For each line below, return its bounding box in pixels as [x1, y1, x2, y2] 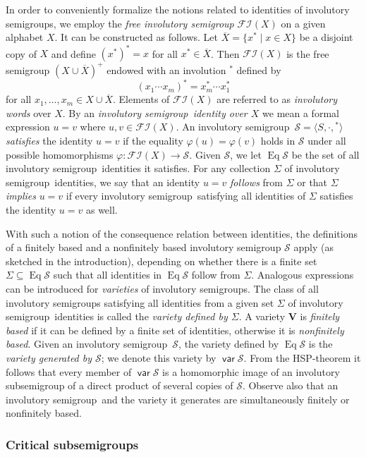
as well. [85, 202, 118, 217]
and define [51, 46, 96, 61]
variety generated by [6, 350, 92, 365]
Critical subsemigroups [6, 435, 139, 453]
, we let [230, 147, 262, 162]
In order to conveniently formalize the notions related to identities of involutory [6, 2, 350, 16]
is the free [286, 46, 329, 61]
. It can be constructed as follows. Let [54, 30, 218, 44]
